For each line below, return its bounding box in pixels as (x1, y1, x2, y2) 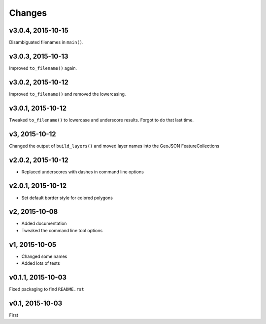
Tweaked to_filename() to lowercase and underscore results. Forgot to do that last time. (9, 117, 194, 123)
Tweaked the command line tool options (21, 227, 103, 233)
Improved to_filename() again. (9, 65, 77, 71)
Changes (9, 7, 47, 18)
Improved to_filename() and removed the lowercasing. (9, 91, 126, 97)
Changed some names (21, 253, 67, 259)
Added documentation (21, 220, 67, 227)
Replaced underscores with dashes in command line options (21, 168, 144, 175)
